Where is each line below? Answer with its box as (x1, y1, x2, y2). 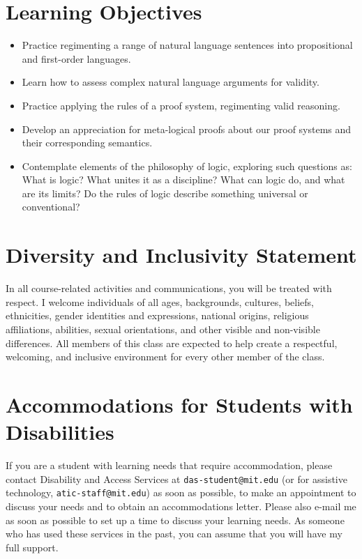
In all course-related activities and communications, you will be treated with (6, 281, 332, 296)
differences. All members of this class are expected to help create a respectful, (6, 335, 338, 350)
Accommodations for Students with (6, 390, 353, 418)
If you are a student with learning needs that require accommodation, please (6, 458, 333, 473)
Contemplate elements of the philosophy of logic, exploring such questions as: (22, 158, 352, 173)
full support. (6, 539, 59, 554)
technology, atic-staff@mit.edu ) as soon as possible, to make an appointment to (6, 485, 356, 500)
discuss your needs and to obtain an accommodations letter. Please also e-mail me (6, 498, 356, 513)
